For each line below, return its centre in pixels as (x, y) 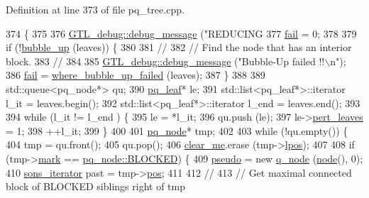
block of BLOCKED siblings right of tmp (95, 186)
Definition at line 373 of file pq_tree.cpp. (95, 9)
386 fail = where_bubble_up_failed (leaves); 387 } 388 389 (136, 75)
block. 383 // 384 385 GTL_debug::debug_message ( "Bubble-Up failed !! (165, 61)
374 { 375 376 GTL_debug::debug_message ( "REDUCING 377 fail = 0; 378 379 (181, 33)
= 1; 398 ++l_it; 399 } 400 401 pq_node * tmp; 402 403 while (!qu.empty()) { (177, 130)
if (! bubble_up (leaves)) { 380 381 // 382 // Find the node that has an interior (179, 47)
